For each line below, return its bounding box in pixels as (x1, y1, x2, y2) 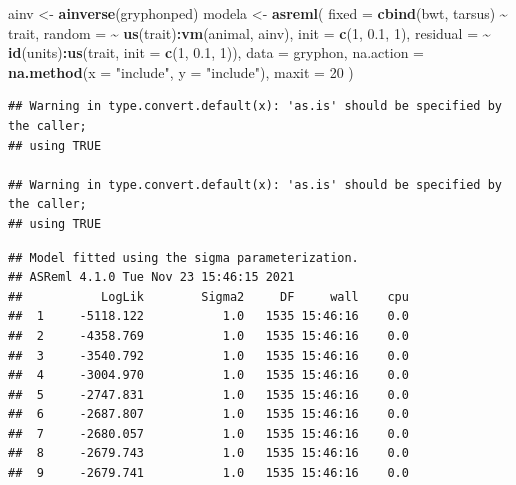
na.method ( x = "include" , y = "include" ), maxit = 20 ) (8, 61, 354, 82)
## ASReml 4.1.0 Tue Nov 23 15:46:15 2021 (8, 270, 295, 285)
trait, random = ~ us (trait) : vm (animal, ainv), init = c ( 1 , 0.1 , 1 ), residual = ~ (8, 22, 491, 43)
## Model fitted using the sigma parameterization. (8, 250, 359, 265)
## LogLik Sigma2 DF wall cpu (8, 289, 409, 304)
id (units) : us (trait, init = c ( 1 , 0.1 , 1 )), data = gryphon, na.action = (8, 42, 424, 63)
